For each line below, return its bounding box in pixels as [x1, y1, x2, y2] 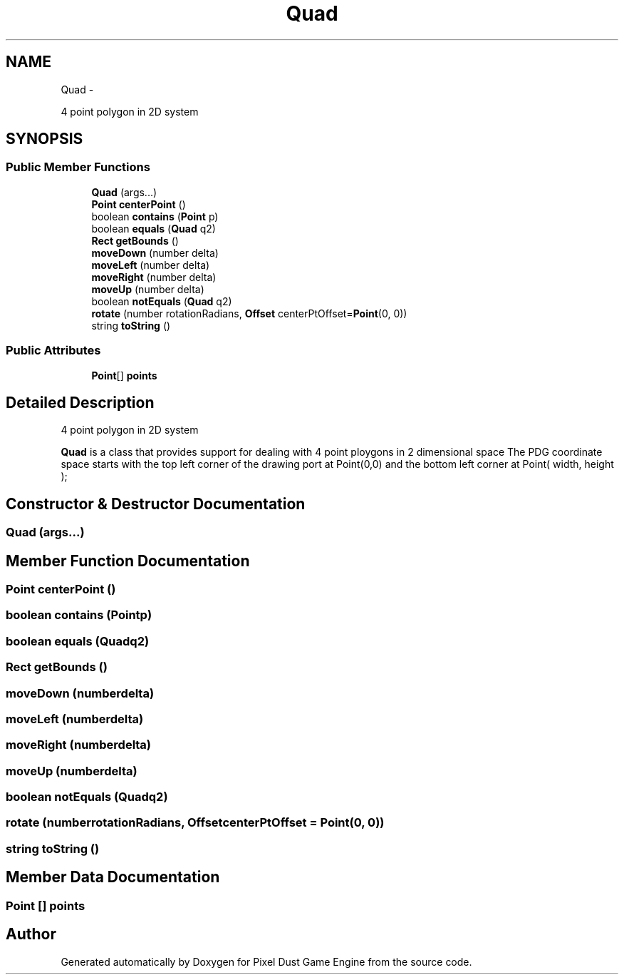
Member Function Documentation [6, 551, 250, 570]
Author [6, 925, 56, 944]
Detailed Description [6, 393, 155, 412]
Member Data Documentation [6, 868, 220, 887]
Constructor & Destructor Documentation [6, 494, 306, 513]
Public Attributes [6, 343, 101, 358]
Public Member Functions [6, 160, 150, 175]
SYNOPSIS [6, 130, 83, 148]
